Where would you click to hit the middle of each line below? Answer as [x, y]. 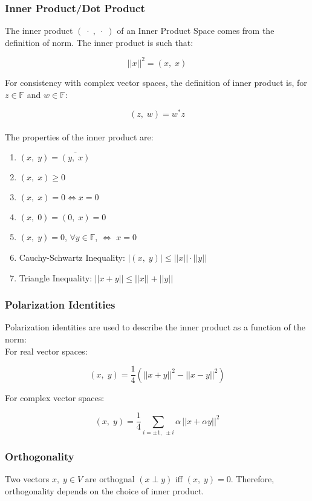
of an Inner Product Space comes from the [196, 31]
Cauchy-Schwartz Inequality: [72, 257]
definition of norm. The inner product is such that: [99, 42]
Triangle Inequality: [56, 277]
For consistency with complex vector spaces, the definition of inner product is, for [156, 82]
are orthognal [110, 479]
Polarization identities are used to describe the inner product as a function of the [155, 327]
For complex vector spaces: [55, 397]
